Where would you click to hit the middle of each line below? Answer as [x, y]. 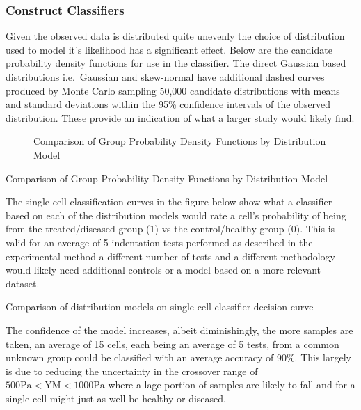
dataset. [23, 283]
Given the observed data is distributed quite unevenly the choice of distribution [175, 36]
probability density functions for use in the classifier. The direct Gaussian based [176, 63]
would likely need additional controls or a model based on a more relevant [163, 270]
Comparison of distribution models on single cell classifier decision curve [160, 307]
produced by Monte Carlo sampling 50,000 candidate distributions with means [173, 90]
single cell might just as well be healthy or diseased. [116, 398]
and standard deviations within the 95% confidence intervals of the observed [168, 104]
